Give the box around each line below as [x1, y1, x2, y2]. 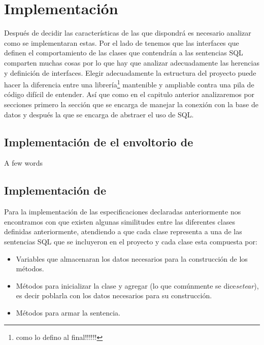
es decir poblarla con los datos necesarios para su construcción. [16, 290, 212, 301]
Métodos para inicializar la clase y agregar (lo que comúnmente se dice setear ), [16, 280, 259, 291]
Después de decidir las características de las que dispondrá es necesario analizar [4, 27, 251, 38]
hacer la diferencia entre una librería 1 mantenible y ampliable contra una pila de [4, 78, 254, 89]
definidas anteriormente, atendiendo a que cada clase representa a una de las [4, 226, 242, 237]
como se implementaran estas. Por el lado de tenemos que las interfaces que [4, 37, 239, 48]
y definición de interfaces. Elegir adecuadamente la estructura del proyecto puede [4, 67, 256, 78]
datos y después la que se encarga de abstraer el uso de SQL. [4, 109, 194, 119]
